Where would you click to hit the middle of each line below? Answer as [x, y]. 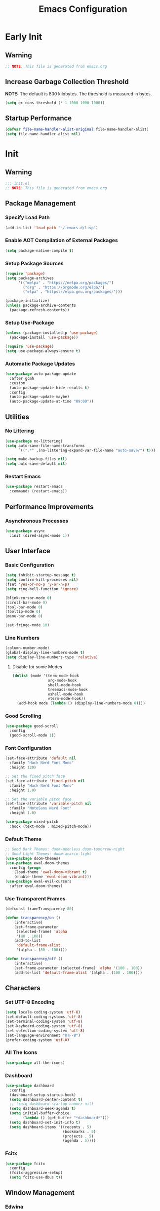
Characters [23, 988]
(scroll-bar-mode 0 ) [26, 603]
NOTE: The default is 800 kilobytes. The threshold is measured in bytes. [79, 94]
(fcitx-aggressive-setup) [36, 1173]
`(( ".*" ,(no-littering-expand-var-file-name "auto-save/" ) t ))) [87, 450]
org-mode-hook [62, 680]
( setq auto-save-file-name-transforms [45, 445]
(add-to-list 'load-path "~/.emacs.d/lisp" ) [52, 228]
